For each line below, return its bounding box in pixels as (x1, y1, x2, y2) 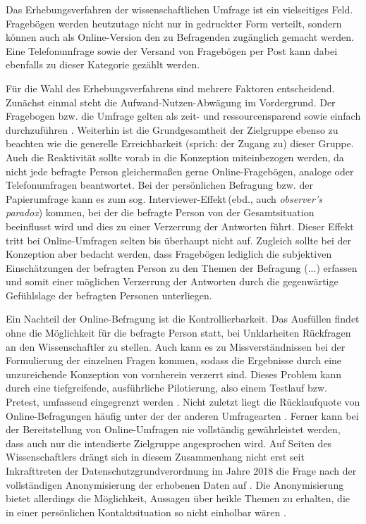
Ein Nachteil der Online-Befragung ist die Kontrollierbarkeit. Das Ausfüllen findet (6, 311, 360, 326)
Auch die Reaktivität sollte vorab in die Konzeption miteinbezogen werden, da (6, 149, 344, 164)
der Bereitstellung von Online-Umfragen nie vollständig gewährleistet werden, (6, 422, 341, 437)
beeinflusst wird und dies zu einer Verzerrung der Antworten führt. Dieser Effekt (6, 218, 354, 233)
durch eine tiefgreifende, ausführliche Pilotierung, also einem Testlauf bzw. (6, 380, 328, 395)
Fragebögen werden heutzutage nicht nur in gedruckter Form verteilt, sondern (6, 15, 342, 30)
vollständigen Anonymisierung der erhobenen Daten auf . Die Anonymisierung (6, 477, 344, 492)
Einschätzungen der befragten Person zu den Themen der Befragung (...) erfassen (6, 260, 358, 275)
